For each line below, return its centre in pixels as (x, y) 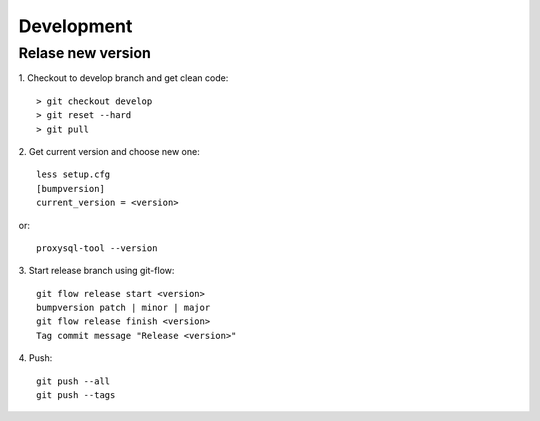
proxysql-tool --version (97, 248)
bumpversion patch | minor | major (123, 308)
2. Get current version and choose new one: (109, 151)
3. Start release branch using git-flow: (96, 271)
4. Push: (35, 358)
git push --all (73, 381)
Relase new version (85, 53)
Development (75, 26)
